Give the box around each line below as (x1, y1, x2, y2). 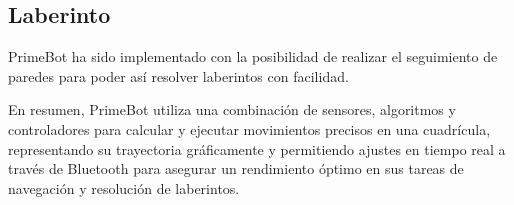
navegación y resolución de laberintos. (8, 177, 240, 198)
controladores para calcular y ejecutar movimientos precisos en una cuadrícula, (8, 118, 491, 139)
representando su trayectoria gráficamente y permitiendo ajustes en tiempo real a (8, 138, 506, 159)
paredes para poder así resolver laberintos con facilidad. (8, 65, 349, 86)
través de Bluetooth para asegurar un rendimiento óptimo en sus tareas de (8, 158, 464, 179)
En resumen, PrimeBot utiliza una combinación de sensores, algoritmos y (8, 99, 456, 120)
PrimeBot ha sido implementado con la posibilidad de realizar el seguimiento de (8, 46, 498, 67)
